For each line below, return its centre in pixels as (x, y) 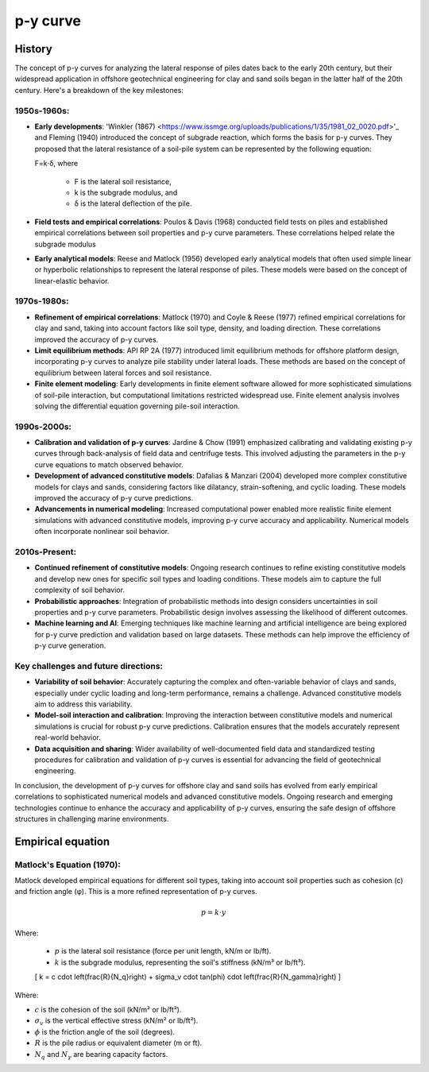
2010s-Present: (46, 551)
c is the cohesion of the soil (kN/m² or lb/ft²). (108, 1009)
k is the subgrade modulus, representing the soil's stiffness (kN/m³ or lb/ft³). (180, 962)
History (34, 49)
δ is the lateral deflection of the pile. (133, 203)
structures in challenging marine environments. (92, 819)
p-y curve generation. (70, 646)
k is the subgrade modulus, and (126, 192)
